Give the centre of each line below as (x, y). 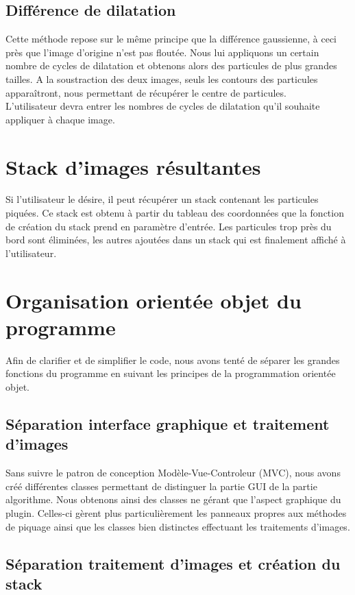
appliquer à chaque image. (60, 119)
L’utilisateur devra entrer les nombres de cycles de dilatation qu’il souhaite (163, 106)
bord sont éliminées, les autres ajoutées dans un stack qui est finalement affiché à (176, 240)
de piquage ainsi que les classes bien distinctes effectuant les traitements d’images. (178, 526)
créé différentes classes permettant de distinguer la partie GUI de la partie (161, 486)
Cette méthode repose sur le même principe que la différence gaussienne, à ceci (171, 39)
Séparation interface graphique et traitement (168, 423)
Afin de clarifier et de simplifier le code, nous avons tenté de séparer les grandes (173, 360)
